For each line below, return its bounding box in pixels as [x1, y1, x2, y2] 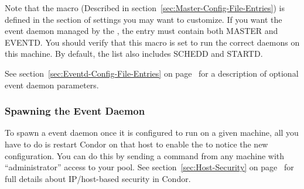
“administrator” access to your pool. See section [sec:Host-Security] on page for [5, 161, 294, 173]
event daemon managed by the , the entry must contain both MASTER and [5, 25, 278, 37]
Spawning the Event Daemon [5, 104, 145, 118]
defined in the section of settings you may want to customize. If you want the [5, 13, 282, 25]
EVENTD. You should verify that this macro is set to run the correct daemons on [5, 36, 300, 48]
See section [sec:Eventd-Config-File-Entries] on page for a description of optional [5, 67, 299, 79]
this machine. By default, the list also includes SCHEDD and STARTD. [5, 47, 263, 60]
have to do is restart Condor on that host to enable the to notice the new [5, 138, 268, 150]
